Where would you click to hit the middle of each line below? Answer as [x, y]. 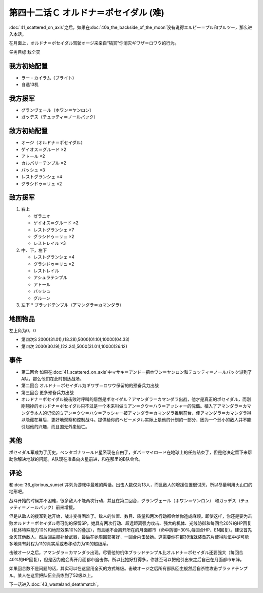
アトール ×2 [33, 156]
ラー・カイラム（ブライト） [49, 78]
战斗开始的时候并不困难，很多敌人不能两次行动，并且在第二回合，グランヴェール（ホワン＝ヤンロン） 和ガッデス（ [125, 500]
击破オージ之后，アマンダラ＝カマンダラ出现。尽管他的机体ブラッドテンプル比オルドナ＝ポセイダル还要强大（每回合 [126, 552]
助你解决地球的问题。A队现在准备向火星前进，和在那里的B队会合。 [76, 459]
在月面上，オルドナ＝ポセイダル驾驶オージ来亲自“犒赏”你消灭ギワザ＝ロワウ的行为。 [94, 43]
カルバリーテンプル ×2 [44, 163]
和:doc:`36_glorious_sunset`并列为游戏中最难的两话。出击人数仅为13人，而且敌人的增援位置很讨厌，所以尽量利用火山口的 [131, 485]
